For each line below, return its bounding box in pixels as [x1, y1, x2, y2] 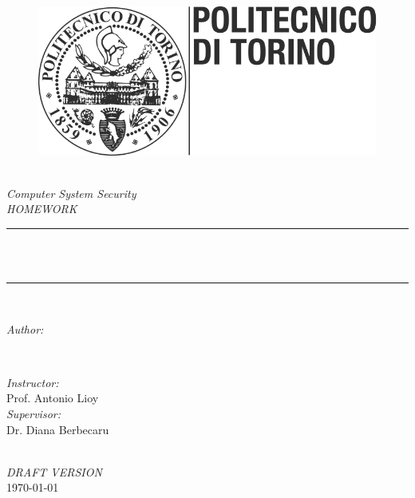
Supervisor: [6, 405, 61, 422]
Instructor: [6, 373, 59, 390]
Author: [6, 320, 44, 337]
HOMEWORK [6, 200, 77, 217]
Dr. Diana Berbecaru [6, 421, 109, 437]
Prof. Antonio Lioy [6, 389, 99, 406]
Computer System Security [6, 184, 136, 201]
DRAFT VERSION [6, 463, 102, 480]
